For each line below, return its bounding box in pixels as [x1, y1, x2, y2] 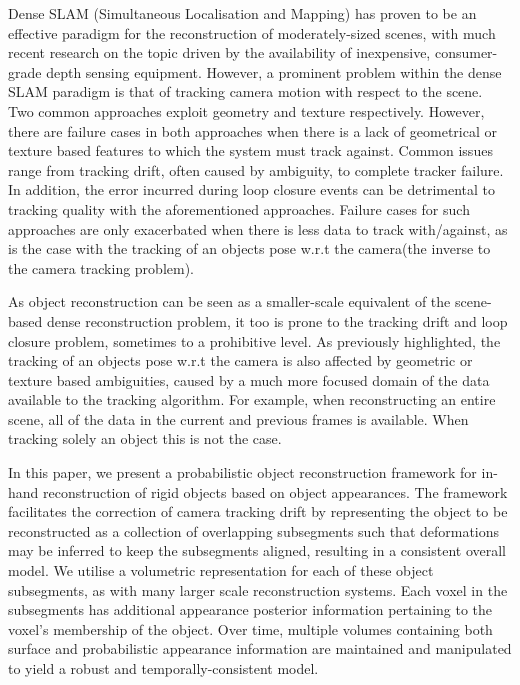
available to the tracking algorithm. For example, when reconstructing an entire [8, 389, 496, 410]
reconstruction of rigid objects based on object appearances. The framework [43, 481, 508, 502]
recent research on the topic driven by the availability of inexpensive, [8, 42, 431, 63]
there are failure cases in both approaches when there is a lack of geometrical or [8, 120, 497, 141]
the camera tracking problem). [8, 257, 195, 278]
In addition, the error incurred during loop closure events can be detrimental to [8, 179, 496, 200]
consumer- [434, 42, 498, 63]
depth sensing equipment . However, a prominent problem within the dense [46, 61, 502, 82]
